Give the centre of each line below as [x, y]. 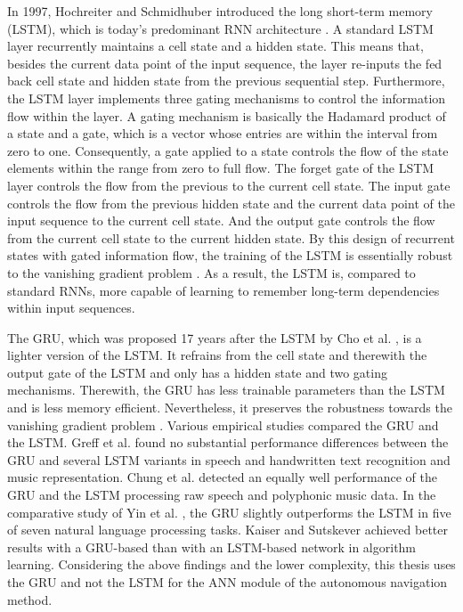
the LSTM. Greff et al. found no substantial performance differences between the [228, 442]
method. [30, 599]
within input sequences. [71, 308]
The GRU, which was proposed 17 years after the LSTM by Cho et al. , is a [215, 337]
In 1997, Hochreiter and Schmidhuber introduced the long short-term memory [220, 11]
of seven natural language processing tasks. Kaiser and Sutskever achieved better [228, 530]
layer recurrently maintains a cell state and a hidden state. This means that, [215, 46]
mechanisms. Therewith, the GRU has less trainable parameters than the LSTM [226, 390]
